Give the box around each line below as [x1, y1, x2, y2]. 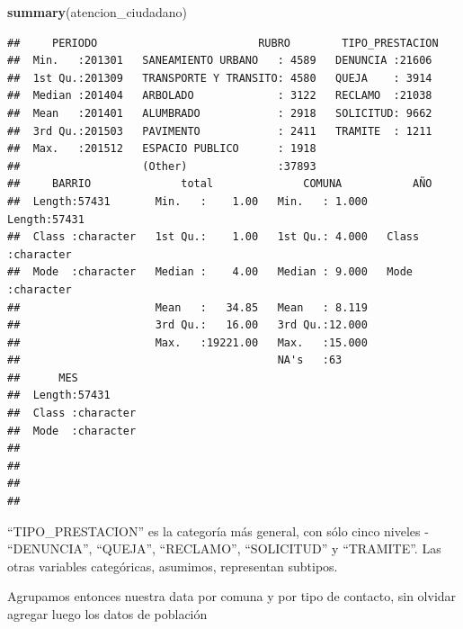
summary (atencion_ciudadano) [7, 3, 188, 21]
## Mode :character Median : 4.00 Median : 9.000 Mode [7, 265, 414, 279]
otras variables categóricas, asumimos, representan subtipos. [7, 556, 338, 575]
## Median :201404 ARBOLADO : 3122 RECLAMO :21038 [7, 89, 432, 103]
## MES [7, 371, 78, 384]
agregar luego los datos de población [7, 605, 208, 623]
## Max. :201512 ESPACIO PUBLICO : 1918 [7, 142, 316, 156]
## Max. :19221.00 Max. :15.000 [7, 336, 368, 349]
